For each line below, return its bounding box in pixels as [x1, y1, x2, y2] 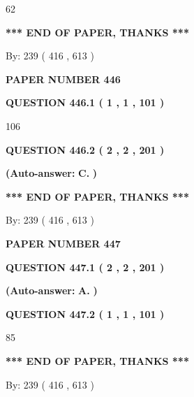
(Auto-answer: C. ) [6, 166, 98, 180]
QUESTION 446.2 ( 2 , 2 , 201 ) [6, 142, 165, 157]
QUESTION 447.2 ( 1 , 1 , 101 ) [6, 306, 165, 321]
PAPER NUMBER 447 [6, 236, 121, 250]
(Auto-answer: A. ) [6, 283, 98, 298]
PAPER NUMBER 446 [6, 71, 121, 86]
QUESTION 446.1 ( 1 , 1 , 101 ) [6, 95, 165, 110]
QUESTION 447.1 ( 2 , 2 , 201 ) [6, 259, 165, 274]
